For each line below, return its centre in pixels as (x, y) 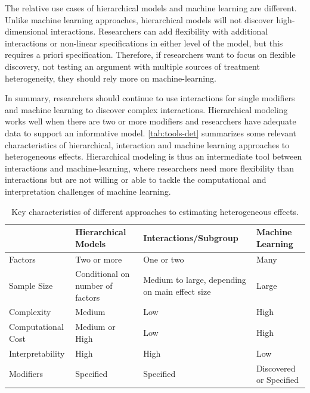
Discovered (276, 368)
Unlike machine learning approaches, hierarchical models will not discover (139, 19)
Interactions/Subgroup (191, 237)
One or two (164, 259)
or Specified (278, 380)
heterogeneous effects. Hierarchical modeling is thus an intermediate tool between (154, 156)
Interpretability (37, 353)
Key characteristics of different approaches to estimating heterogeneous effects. (155, 211)
